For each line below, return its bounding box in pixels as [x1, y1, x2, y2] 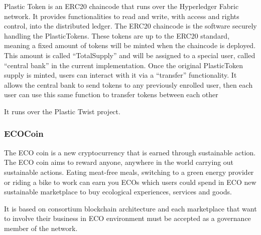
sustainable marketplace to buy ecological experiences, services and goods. [4, 186, 232, 197]
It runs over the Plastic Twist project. [4, 106, 120, 116]
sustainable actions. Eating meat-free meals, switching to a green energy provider [4, 166, 254, 177]
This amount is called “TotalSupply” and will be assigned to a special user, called [4, 50, 255, 60]
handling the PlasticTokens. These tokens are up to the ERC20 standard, [4, 30, 230, 41]
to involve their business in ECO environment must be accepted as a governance [4, 213, 251, 223]
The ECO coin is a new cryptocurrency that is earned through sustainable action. [4, 147, 256, 157]
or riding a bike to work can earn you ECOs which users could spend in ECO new [4, 176, 256, 187]
